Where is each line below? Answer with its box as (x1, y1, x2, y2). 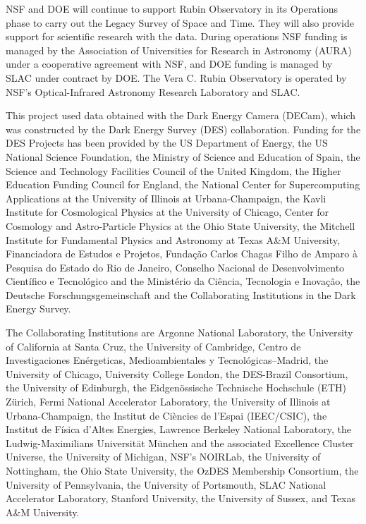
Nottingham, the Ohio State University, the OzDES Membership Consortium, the (6, 463, 359, 477)
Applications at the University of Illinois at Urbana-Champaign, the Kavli (6, 190, 327, 205)
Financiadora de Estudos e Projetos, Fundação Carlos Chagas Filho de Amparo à (6, 246, 358, 261)
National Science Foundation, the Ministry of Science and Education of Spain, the (6, 149, 360, 164)
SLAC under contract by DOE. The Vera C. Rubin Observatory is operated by (6, 70, 347, 85)
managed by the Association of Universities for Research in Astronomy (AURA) (6, 42, 352, 57)
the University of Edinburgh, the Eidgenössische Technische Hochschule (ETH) (6, 380, 346, 395)
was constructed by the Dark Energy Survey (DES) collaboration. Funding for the (6, 121, 361, 136)
